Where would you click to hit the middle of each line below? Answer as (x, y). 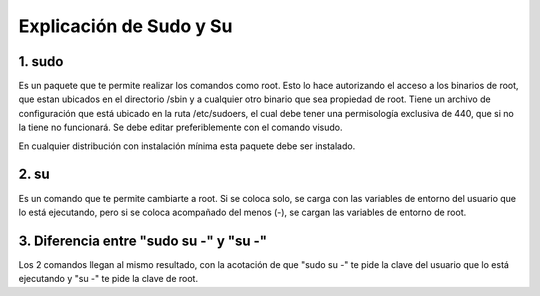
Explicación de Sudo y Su (125, 26)
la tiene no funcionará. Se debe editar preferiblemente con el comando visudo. (180, 127)
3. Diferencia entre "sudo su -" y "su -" (143, 240)
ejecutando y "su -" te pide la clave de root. (108, 279)
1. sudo (41, 61)
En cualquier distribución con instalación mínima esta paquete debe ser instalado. (187, 146)
